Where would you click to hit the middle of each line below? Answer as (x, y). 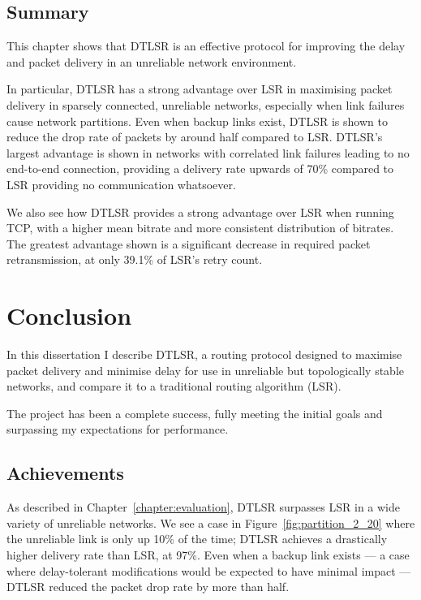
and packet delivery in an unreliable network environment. (152, 61)
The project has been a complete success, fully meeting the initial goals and (195, 413)
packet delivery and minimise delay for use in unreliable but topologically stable (205, 370)
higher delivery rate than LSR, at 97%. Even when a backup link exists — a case (208, 555)
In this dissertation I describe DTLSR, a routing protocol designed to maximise (204, 354)
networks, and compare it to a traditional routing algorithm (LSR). (174, 386)
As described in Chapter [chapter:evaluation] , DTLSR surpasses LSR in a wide (203, 507)
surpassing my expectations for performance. (118, 429)
